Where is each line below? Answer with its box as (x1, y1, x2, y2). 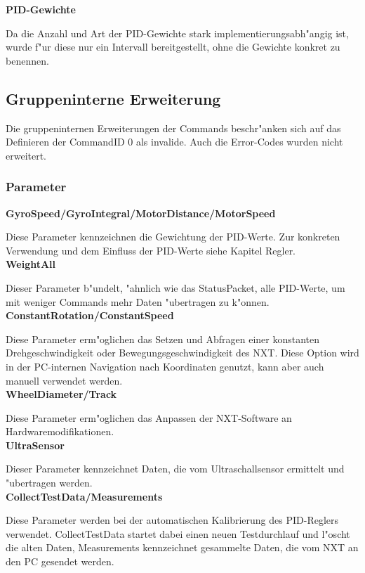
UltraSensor (6, 437, 65, 452)
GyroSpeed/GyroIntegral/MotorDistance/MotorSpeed (6, 205, 276, 220)
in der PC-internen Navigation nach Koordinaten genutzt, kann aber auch (6, 359, 324, 373)
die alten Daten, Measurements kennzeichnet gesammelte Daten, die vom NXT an (6, 540, 359, 555)
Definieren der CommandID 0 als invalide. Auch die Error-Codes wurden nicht (6, 134, 343, 149)
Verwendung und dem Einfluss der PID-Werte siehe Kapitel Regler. (6, 243, 296, 257)
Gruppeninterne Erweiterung (6, 87, 221, 109)
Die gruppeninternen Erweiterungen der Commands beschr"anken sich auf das (6, 120, 341, 135)
